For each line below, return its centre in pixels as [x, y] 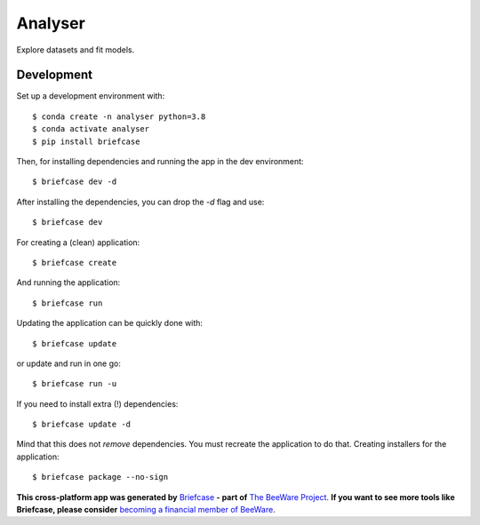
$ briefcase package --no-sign [100, 477]
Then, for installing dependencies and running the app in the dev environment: [160, 162]
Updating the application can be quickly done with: [110, 323]
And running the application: [68, 282]
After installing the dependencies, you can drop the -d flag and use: [140, 202]
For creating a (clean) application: [78, 242]
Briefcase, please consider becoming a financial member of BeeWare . [146, 510]
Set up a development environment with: [91, 96]
